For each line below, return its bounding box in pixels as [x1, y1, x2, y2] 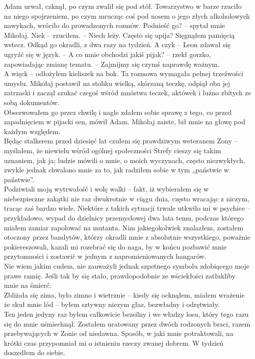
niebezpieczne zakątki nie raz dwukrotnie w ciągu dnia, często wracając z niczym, [4, 193, 250, 203]
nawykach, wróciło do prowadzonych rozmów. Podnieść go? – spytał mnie [4, 20, 225, 30]
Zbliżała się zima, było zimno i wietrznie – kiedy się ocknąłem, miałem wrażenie [4, 289, 245, 300]
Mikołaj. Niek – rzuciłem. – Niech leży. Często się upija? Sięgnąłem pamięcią [4, 29, 235, 40]
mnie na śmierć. [4, 280, 51, 290]
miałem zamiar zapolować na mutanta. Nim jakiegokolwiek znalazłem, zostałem [4, 222, 244, 232]
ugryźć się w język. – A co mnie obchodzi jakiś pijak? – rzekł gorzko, [4, 49, 211, 59]
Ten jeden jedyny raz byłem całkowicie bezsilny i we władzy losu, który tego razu [4, 309, 249, 319]
